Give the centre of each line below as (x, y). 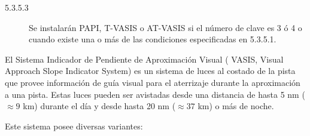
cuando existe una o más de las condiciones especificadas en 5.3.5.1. (153, 39)
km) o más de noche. (236, 106)
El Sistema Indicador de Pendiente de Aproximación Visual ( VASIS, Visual (144, 59)
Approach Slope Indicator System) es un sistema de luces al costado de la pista (150, 71)
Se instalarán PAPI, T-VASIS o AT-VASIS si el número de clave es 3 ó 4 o (165, 27)
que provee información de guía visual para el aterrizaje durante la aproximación (153, 82)
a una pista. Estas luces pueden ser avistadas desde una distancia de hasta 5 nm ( (155, 94)
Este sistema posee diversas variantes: (74, 126)
